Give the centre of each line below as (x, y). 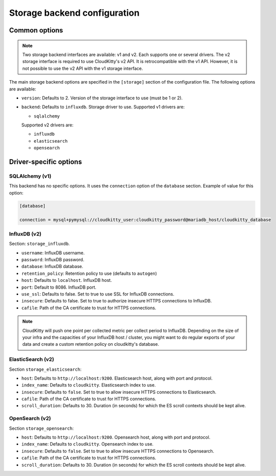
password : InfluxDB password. (53, 260)
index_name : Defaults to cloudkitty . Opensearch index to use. (87, 444)
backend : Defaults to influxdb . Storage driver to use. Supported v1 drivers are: (103, 107)
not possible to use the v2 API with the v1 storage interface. (83, 68)
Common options (36, 30)
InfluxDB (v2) (25, 234)
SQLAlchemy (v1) (30, 176)
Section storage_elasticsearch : (45, 369)
